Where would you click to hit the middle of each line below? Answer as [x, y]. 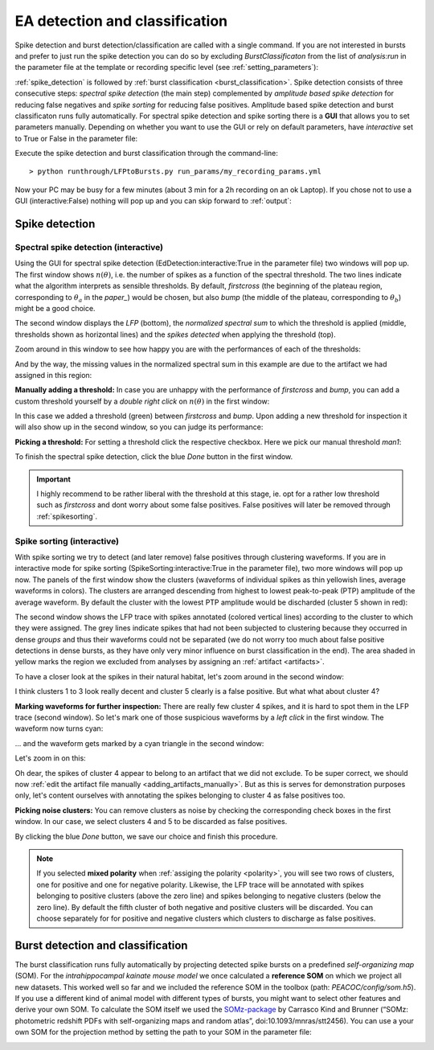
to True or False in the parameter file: [76, 138]
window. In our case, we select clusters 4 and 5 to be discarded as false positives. [151, 822]
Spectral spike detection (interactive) [89, 248]
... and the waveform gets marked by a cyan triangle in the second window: [139, 743]
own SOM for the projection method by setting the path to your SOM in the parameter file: [164, 1032]
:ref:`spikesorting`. [67, 516]
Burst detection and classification [101, 945]
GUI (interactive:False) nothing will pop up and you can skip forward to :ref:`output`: [154, 201]
